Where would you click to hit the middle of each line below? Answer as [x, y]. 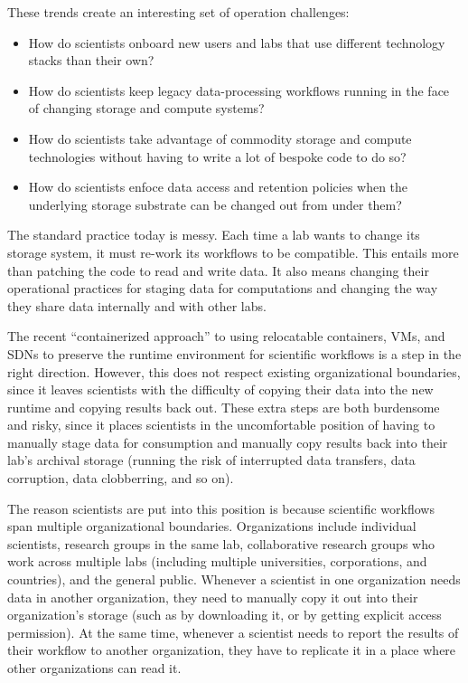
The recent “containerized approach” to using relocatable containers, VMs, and [226, 336]
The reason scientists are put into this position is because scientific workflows [221, 508]
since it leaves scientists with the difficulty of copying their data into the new [220, 389]
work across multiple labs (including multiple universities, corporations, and [217, 561]
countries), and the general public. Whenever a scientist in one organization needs [234, 579]
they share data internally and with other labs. [137, 305]
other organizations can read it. [94, 668]
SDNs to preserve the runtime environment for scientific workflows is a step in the [234, 353]
